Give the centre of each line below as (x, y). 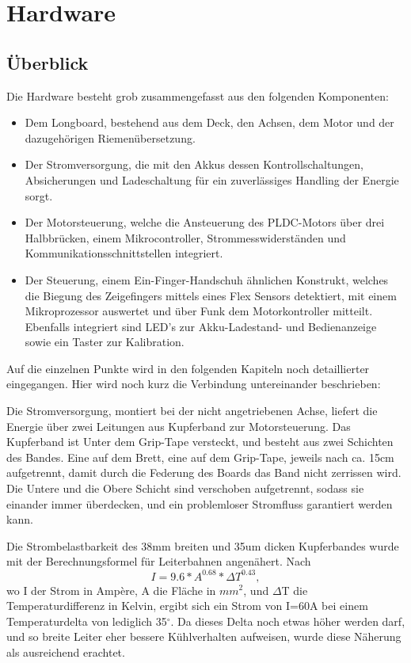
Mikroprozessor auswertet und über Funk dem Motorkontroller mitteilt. (199, 311)
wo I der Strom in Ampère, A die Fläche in (111, 590)
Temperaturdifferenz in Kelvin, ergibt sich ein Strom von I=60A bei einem (187, 606)
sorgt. (39, 195)
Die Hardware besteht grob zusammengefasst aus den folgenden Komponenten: (198, 95)
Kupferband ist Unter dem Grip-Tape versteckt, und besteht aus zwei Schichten (200, 442)
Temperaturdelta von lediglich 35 (87, 621)
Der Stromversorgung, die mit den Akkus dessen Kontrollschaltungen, (194, 164)
